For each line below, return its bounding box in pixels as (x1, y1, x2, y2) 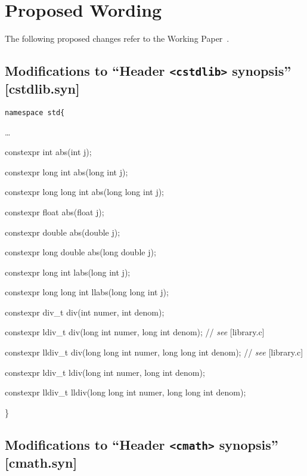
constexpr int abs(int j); (5, 146, 92, 158)
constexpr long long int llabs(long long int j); (5, 286, 169, 298)
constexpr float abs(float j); (5, 205, 104, 218)
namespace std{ (5, 108, 65, 117)
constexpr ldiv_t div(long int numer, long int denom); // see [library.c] (5, 326, 265, 338)
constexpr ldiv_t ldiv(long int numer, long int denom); (5, 366, 205, 378)
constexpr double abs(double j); (5, 225, 120, 238)
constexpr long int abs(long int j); (5, 165, 128, 178)
